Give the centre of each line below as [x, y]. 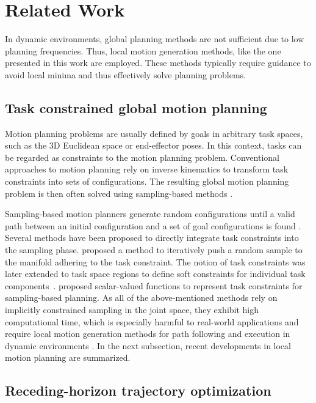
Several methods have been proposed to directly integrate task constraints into [152, 238]
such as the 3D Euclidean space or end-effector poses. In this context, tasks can [153, 145]
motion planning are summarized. [68, 357]
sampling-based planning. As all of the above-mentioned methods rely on [141, 298]
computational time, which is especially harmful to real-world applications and [152, 321]
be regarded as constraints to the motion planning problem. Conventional [142, 157]
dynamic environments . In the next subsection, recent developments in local [148, 345]
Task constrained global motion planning [136, 107]
